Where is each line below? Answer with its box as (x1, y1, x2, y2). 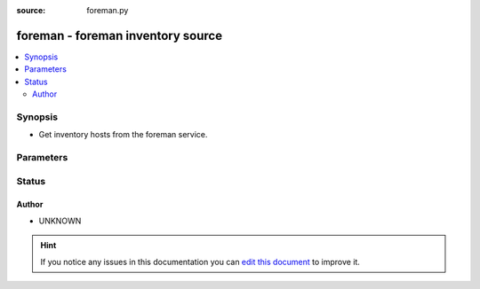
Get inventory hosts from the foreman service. (38, 129, 208, 140)
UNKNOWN (38, 215, 82, 226)
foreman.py (86, 5, 129, 15)
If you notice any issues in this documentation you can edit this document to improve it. (40, 256, 360, 267)
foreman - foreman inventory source (16, 27, 222, 43)
